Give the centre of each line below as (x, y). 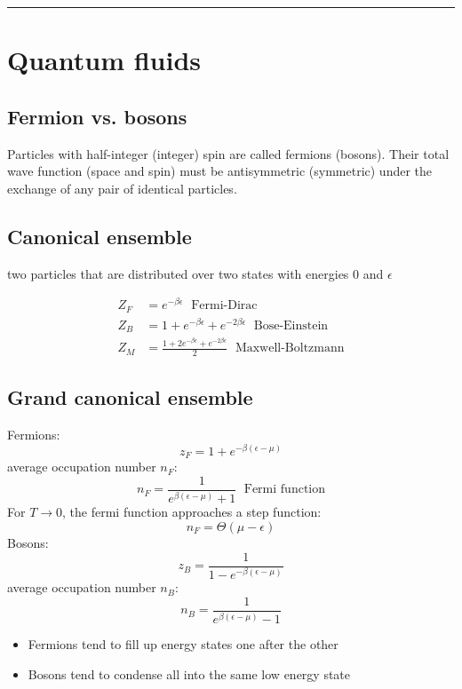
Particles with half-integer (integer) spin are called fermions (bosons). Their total (228, 153)
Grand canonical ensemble (130, 397)
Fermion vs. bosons (97, 116)
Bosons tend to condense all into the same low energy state (189, 673)
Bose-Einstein (291, 325)
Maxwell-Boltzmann (290, 348)
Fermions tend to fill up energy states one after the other (183, 644)
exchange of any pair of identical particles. (122, 188)
